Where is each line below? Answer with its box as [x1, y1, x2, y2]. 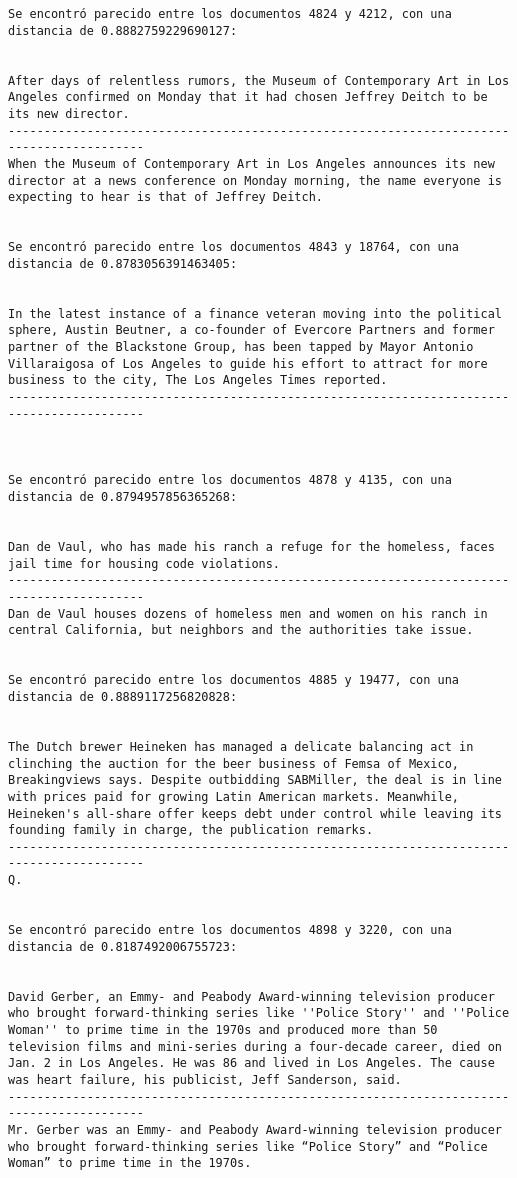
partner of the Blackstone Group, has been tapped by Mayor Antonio [8, 340, 474, 355]
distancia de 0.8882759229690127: [8, 23, 238, 38]
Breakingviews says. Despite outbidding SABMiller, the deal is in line [8, 773, 502, 788]
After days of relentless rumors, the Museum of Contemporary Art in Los [8, 73, 510, 88]
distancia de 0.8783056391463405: [8, 256, 238, 271]
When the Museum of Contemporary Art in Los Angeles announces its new [8, 156, 495, 171]
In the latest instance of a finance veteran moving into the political [8, 306, 502, 321]
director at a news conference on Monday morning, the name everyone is [8, 173, 502, 188]
